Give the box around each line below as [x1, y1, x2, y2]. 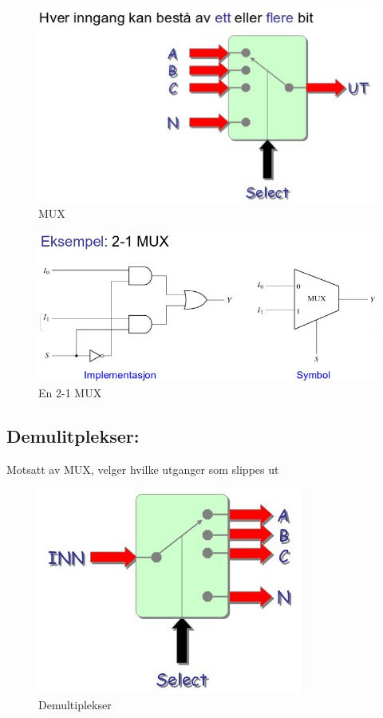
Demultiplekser [38, 696, 112, 712]
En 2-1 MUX [38, 385, 102, 400]
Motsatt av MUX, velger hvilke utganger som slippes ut [6, 460, 279, 477]
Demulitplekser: [6, 423, 140, 448]
